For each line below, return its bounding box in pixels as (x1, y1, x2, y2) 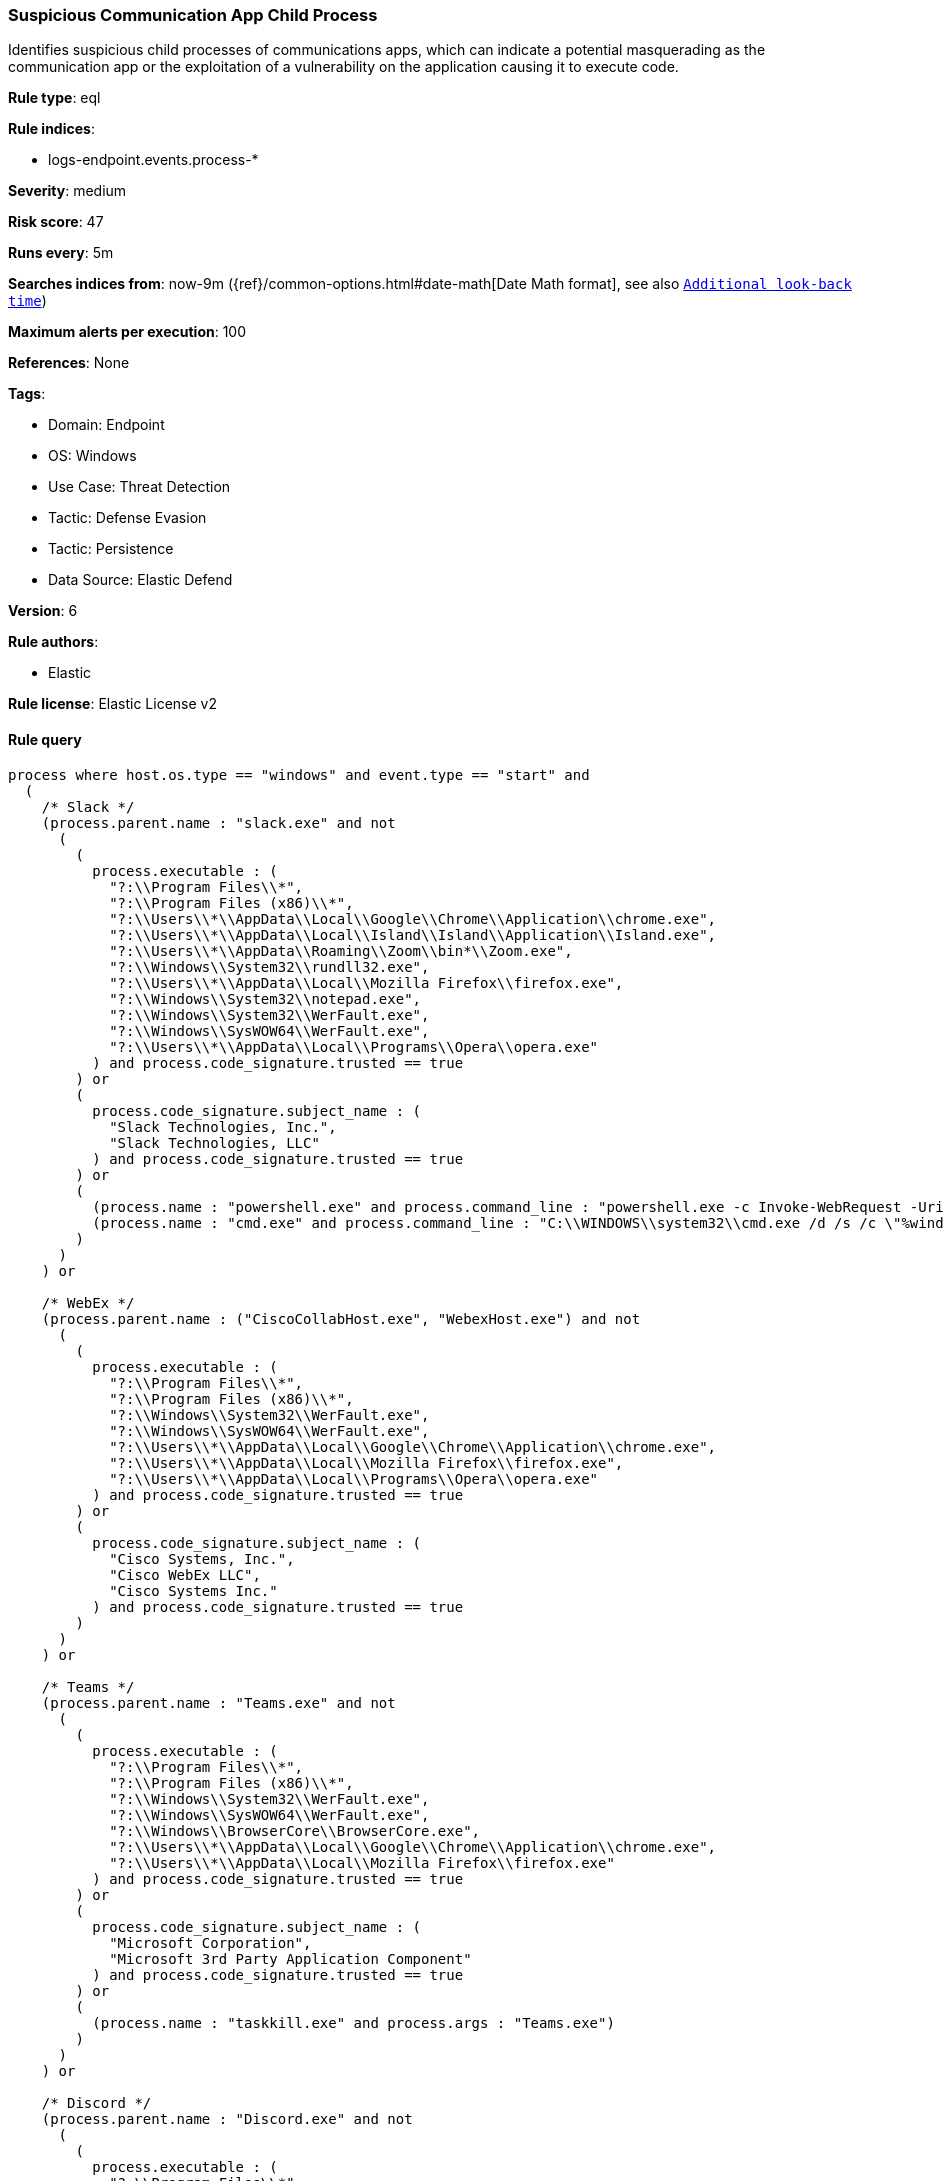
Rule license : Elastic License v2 (8, 695, 217, 713)
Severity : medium (8, 182, 127, 200)
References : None (8, 354, 130, 372)
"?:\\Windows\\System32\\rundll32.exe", (109, 958, 430, 975)
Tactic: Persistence (48, 540, 174, 558)
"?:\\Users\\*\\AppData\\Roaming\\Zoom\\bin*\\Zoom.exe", (109, 942, 573, 959)
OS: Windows (48, 447, 137, 465)
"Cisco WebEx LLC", (109, 1566, 261, 1583)
